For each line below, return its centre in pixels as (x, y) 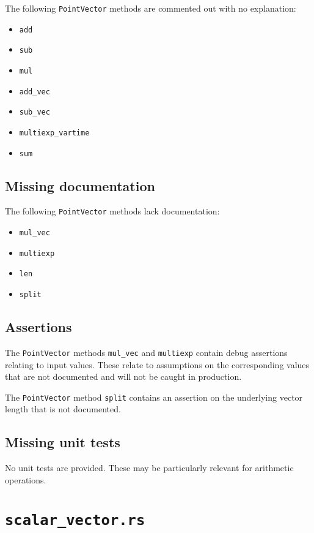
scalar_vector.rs (75, 520)
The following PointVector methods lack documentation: (112, 211)
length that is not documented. (63, 409)
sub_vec (35, 112)
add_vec (35, 92)
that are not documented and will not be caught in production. (123, 376)
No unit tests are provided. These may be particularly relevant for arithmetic (149, 468)
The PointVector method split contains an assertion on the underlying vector (154, 397)
